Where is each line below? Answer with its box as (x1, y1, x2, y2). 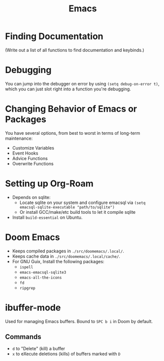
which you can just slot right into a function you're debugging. (5, 86, 131, 92)
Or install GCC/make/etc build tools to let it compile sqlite (19, 209, 136, 215)
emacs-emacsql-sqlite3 (19, 270, 66, 275)
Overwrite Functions (12, 160, 54, 166)
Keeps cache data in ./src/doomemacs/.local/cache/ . (12, 253, 121, 259)
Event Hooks (12, 150, 38, 156)
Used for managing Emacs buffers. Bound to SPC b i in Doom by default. (5, 318, 153, 324)
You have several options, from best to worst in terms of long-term (5, 130, 140, 136)
